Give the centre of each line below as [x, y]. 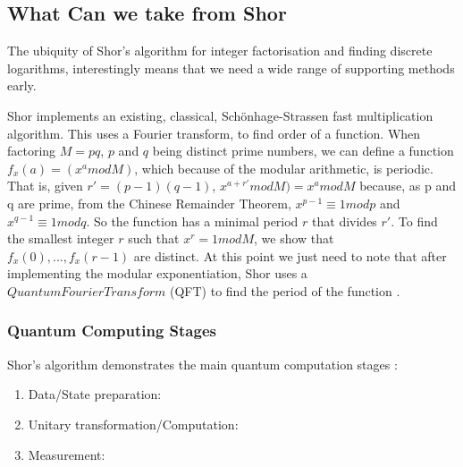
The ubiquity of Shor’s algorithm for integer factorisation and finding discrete [220, 51]
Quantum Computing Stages [112, 331]
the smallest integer [61, 238]
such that [154, 238]
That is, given [45, 186]
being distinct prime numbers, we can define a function [303, 151]
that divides [345, 221]
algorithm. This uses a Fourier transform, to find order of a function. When [214, 133]
